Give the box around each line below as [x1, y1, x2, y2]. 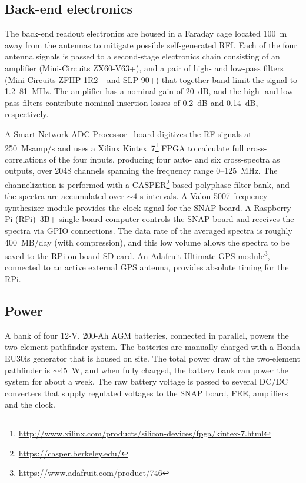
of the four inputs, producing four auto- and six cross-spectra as [49, 153, 280, 165]
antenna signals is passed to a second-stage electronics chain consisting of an [5, 50, 280, 62]
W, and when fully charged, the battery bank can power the [71, 363, 289, 376]
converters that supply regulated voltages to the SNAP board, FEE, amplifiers [5, 386, 288, 399]
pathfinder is [5, 363, 51, 376]
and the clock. [5, 398, 55, 411]
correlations [5, 153, 46, 165]
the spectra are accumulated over [5, 190, 124, 202]
